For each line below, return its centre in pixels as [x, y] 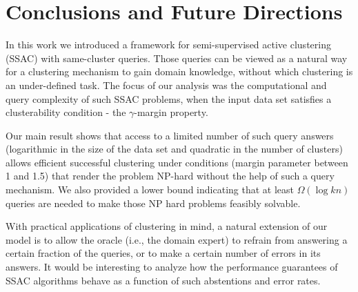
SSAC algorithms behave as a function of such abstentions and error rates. [163, 280]
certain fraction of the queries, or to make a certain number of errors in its [163, 253]
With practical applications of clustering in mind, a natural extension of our [167, 226]
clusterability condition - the [66, 112]
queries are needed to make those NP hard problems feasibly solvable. [153, 203]
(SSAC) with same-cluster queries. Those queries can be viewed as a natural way [177, 58]
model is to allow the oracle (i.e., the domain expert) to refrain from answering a [177, 239]
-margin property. [171, 112]
